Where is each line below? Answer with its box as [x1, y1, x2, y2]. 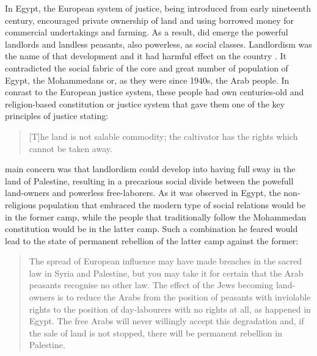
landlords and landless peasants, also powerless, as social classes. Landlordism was [5, 37, 312, 50]
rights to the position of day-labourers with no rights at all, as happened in [29, 302, 311, 315]
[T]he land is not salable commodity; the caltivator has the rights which [29, 129, 298, 142]
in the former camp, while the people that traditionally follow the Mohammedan [5, 210, 307, 223]
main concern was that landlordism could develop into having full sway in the [5, 162, 296, 175]
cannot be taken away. [29, 142, 112, 154]
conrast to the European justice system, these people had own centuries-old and [5, 85, 304, 98]
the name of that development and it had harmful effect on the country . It [5, 49, 286, 62]
